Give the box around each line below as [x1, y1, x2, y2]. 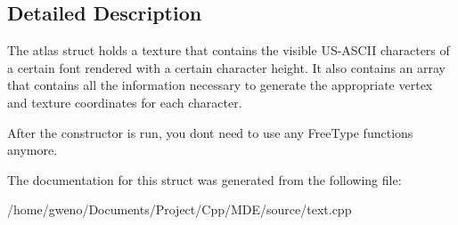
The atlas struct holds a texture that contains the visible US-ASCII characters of [7, 41, 450, 60]
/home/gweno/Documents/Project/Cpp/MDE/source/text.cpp [7, 200, 352, 219]
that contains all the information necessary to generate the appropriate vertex [7, 76, 433, 94]
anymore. [7, 141, 58, 159]
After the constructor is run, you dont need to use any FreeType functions [7, 123, 413, 141]
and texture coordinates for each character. [7, 92, 242, 111]
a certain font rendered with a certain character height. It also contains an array [7, 58, 446, 76]
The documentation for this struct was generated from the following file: [7, 170, 402, 189]
